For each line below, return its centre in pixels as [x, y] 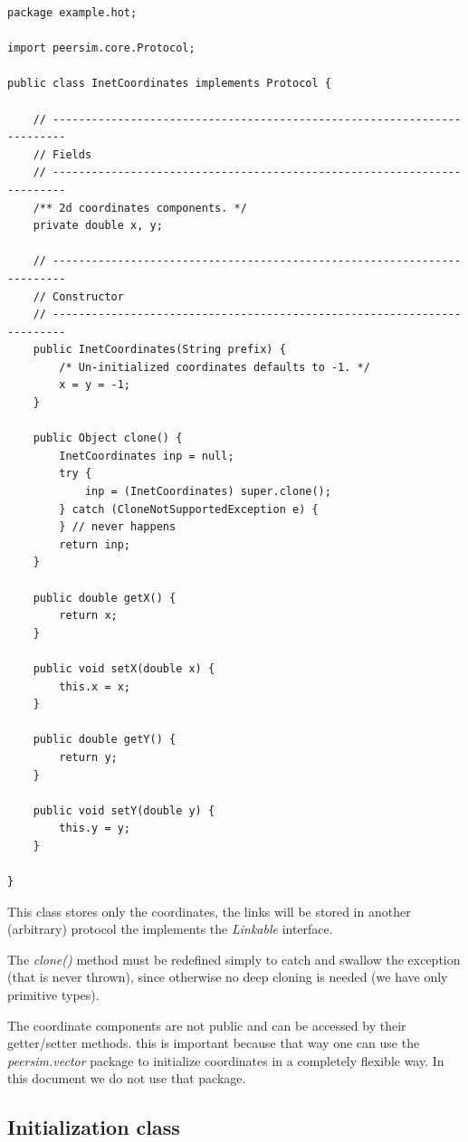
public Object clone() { [108, 438]
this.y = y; [95, 828]
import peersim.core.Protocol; [101, 48]
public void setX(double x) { [124, 668]
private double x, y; [98, 226]
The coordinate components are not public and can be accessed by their [207, 1025]
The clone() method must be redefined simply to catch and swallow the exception [234, 959]
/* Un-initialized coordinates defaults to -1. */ [215, 367]
